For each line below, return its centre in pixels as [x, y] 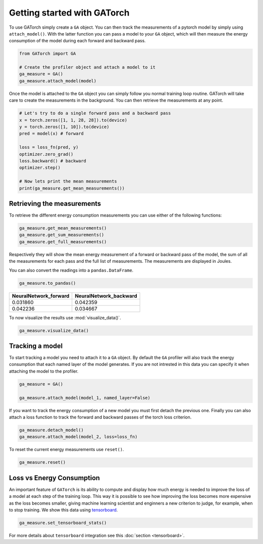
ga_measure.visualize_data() [54, 330]
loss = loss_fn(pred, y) [49, 147]
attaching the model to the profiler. [44, 371]
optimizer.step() [40, 168]
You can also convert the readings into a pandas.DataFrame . [71, 270]
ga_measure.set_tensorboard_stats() [63, 523]
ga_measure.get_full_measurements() [63, 242]
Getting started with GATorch [69, 13]
